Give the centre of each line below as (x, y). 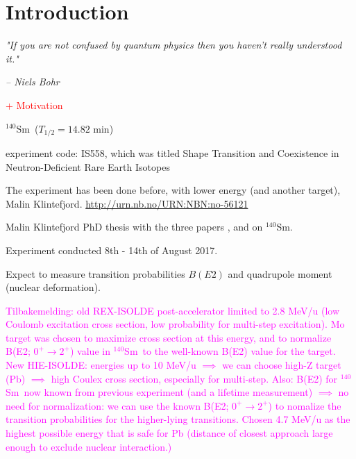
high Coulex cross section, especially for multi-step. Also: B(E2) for (194, 378)
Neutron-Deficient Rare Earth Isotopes (88, 166)
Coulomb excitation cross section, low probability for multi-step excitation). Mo (175, 324)
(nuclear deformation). (53, 287)
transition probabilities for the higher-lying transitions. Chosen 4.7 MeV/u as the (178, 419)
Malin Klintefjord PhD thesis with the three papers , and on (134, 227)
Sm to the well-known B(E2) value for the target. (230, 351)
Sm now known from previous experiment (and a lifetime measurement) (159, 392)
